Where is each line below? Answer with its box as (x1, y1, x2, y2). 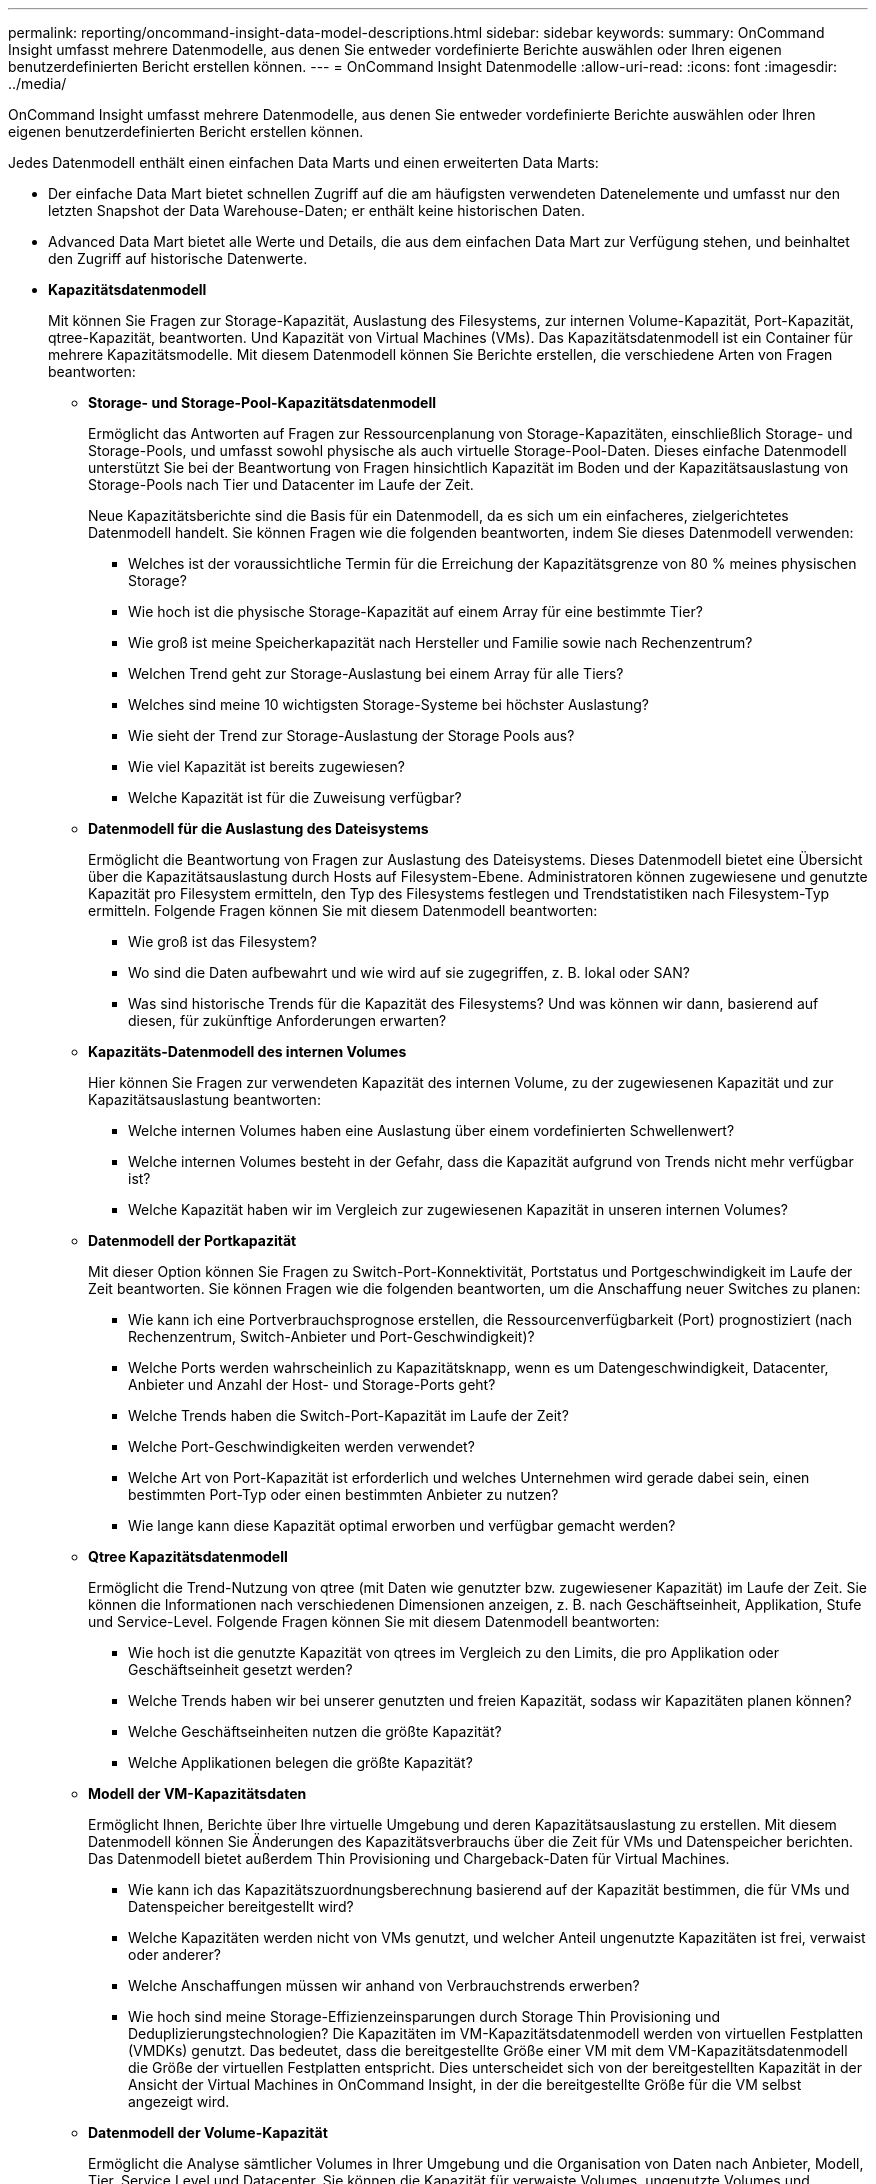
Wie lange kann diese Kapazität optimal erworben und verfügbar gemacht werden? (128, 1517, 676, 1534)
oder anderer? (128, 1946, 221, 1963)
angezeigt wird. (128, 2093, 230, 2110)
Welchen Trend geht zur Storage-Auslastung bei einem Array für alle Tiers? (128, 665, 624, 682)
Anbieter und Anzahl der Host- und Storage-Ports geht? (128, 1376, 496, 1393)
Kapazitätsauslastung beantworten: (88, 1091, 321, 1108)
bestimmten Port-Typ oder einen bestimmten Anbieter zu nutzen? (128, 1486, 559, 1503)
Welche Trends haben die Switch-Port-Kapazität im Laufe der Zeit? (128, 1407, 569, 1424)
